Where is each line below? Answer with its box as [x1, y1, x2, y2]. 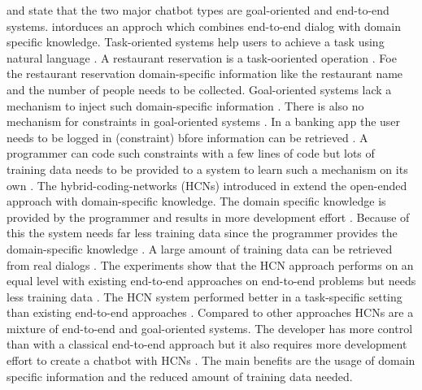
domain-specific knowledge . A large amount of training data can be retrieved [7, 240, 393, 257]
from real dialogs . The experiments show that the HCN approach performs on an [7, 256, 414, 273]
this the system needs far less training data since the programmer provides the [7, 224, 398, 241]
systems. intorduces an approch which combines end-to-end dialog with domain [7, 17, 402, 34]
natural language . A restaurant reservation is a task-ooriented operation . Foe [7, 49, 397, 66]
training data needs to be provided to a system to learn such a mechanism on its [7, 160, 408, 177]
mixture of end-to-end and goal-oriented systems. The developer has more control [7, 319, 413, 336]
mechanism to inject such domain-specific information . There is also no [7, 97, 364, 114]
